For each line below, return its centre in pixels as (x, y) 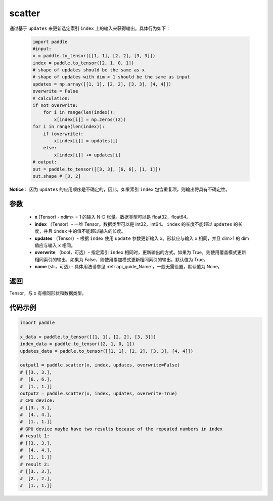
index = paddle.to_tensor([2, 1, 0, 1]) (83, 63)
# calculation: (51, 98)
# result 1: (35, 436)
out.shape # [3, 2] (57, 176)
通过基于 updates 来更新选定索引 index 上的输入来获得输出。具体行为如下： (90, 28)
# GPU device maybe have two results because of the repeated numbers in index (121, 429)
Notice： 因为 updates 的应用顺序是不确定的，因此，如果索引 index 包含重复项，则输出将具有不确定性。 (120, 189)
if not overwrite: (55, 106)
